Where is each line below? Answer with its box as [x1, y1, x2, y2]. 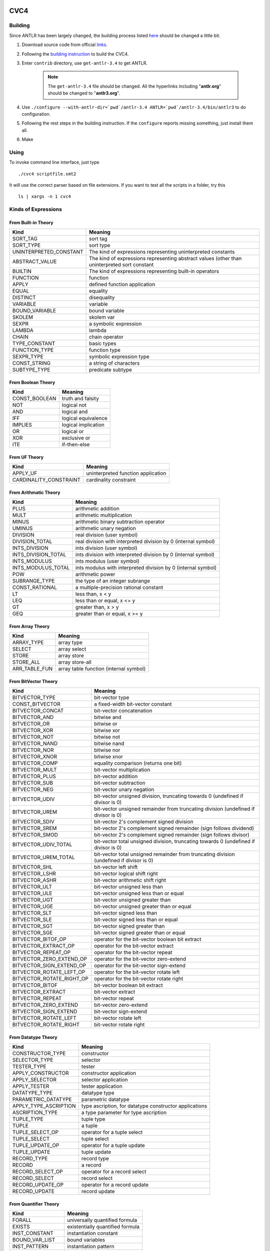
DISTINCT [12, 294, 36, 301]
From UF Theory [9, 454, 44, 460]
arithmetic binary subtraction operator [75, 518, 165, 525]
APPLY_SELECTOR [12, 1076, 57, 1083]
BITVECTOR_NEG [12, 786, 53, 793]
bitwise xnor [94, 753, 123, 760]
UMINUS [12, 525, 33, 532]
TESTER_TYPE [12, 1063, 46, 1070]
